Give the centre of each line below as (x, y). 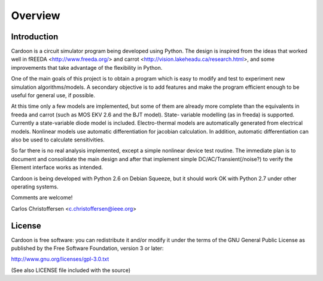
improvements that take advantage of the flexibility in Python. (87, 67)
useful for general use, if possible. (53, 95)
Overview (36, 16)
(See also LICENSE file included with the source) (71, 270)
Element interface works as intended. (57, 168)
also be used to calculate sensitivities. (58, 140)
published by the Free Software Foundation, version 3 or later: (87, 248)
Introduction (35, 37)
